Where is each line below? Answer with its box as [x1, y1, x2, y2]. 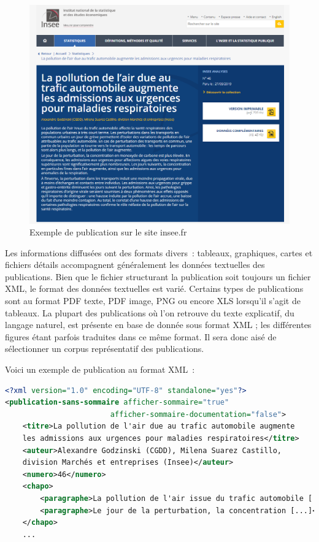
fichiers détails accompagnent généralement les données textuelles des [5, 258, 265, 271]
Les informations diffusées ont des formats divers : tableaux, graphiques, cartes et [5, 246, 313, 259]
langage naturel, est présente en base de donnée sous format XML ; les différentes [5, 318, 312, 331]
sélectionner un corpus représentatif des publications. [5, 342, 204, 355]
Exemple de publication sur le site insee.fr [29, 226, 187, 239]
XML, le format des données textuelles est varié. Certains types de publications [5, 282, 304, 295]
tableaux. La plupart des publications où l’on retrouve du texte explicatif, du [5, 306, 294, 319]
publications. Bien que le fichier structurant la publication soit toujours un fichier [5, 270, 311, 283]
